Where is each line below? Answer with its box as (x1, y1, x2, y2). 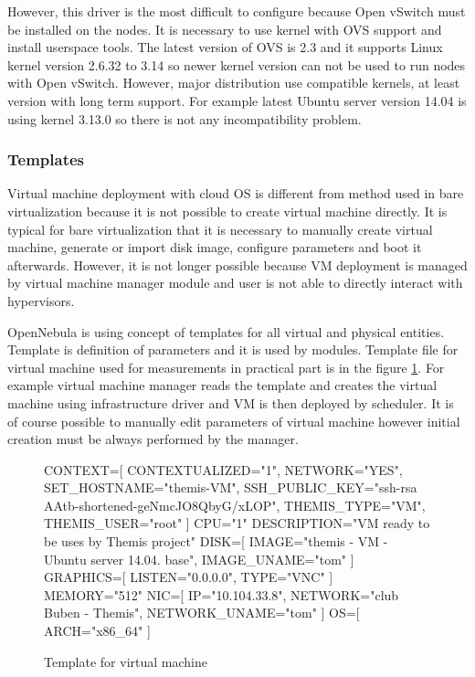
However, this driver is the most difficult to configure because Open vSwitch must (7, 2, 466, 20)
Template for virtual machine (44, 651, 207, 671)
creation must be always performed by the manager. (7, 429, 299, 449)
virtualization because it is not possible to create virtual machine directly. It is (7, 201, 448, 220)
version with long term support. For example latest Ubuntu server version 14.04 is (7, 90, 467, 110)
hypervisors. (7, 291, 75, 310)
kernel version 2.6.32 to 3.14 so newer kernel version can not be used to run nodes (7, 55, 466, 74)
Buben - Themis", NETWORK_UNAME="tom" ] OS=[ (44, 603, 360, 622)
